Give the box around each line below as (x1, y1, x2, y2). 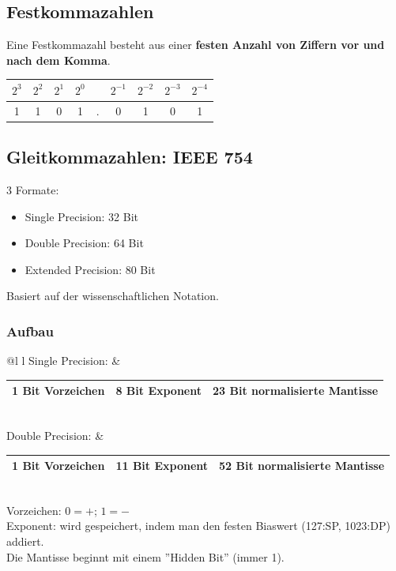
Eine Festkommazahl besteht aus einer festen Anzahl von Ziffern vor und (6, 36, 385, 53)
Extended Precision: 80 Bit (25, 261, 156, 277)
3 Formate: (6, 182, 59, 198)
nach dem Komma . (6, 51, 111, 68)
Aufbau (6, 321, 54, 340)
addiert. (6, 532, 44, 549)
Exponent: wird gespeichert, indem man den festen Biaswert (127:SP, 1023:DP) (6, 517, 390, 534)
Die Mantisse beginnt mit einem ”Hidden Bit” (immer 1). (6, 548, 285, 565)
